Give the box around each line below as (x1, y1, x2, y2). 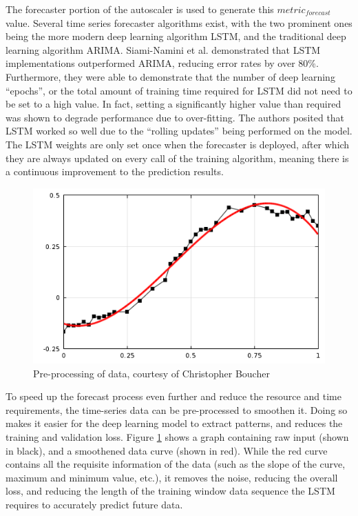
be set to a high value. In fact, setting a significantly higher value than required (6, 97, 341, 111)
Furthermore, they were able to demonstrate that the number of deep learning (6, 69, 335, 83)
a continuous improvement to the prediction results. (6, 164, 224, 179)
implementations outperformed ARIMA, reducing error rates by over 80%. (6, 56, 319, 70)
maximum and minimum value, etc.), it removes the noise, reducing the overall (6, 470, 338, 484)
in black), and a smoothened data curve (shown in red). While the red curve (6, 443, 328, 457)
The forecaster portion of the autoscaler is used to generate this (6, 2, 274, 16)
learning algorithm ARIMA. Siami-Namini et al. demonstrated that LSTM (6, 42, 321, 57)
